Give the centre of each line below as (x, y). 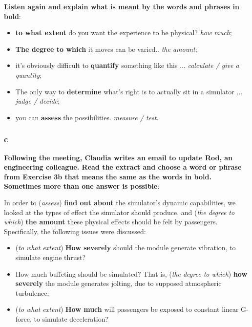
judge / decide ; (37, 101)
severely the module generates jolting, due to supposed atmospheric (118, 283)
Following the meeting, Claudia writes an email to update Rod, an (118, 157)
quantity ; (29, 75)
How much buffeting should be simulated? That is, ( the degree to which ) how (131, 273)
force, (23, 318)
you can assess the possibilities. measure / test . (87, 117)
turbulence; (32, 293)
